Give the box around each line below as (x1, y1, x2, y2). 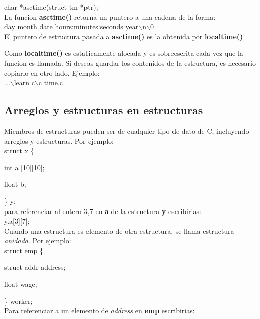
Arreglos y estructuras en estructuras (4, 102, 203, 118)
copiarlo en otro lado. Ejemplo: (4, 67, 100, 78)
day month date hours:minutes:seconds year (4, 21, 139, 32)
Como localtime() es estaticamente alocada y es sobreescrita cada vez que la (4, 48, 243, 58)
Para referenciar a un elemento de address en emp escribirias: (4, 305, 195, 316)
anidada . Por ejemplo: (4, 235, 71, 246)
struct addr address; (4, 262, 66, 272)
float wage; (4, 279, 37, 289)
